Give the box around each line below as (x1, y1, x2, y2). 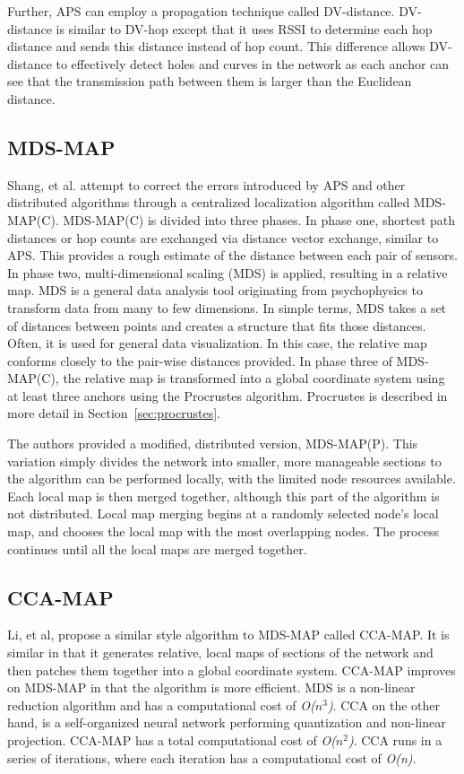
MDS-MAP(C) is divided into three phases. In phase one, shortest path (63, 210, 456, 229)
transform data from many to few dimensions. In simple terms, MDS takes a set (7, 298, 447, 317)
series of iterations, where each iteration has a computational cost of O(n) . (7, 748, 417, 767)
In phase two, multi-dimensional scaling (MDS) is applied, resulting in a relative (7, 263, 448, 282)
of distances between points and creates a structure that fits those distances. (7, 316, 426, 335)
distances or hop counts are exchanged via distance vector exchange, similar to (7, 228, 439, 247)
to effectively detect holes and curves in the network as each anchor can (56, 54, 450, 73)
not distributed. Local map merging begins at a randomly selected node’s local (7, 504, 439, 523)
